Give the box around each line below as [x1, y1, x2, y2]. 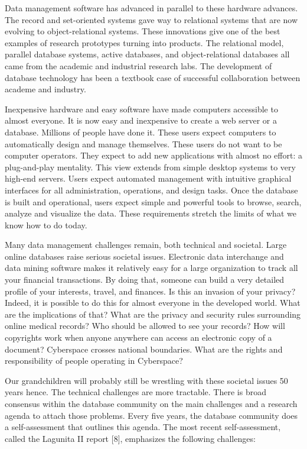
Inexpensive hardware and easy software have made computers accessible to [5, 102, 278, 115]
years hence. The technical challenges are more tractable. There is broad [5, 386, 266, 398]
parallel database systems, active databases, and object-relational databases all [5, 48, 290, 60]
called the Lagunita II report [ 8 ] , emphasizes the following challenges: [5, 432, 256, 444]
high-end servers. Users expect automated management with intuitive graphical [5, 172, 292, 185]
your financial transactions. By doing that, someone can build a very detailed [5, 273, 285, 286]
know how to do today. [5, 218, 87, 231]
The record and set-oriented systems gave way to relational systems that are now [5, 13, 298, 25]
